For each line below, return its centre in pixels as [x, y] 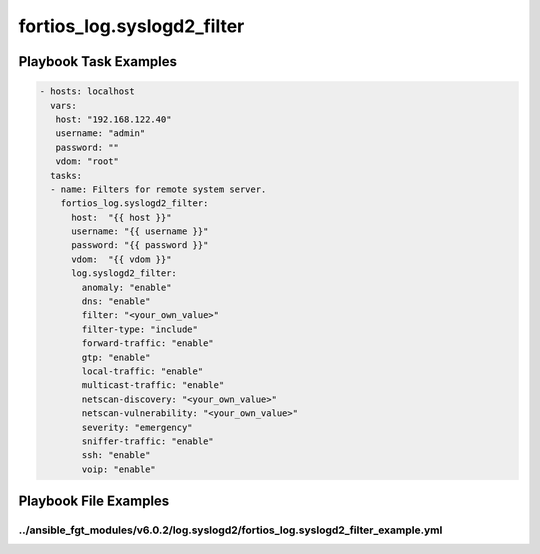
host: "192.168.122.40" [113, 119]
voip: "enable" [119, 469]
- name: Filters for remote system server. [158, 189]
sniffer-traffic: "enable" [147, 441]
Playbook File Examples [94, 501]
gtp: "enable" [116, 357]
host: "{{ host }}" [121, 217]
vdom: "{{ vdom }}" [121, 259]
